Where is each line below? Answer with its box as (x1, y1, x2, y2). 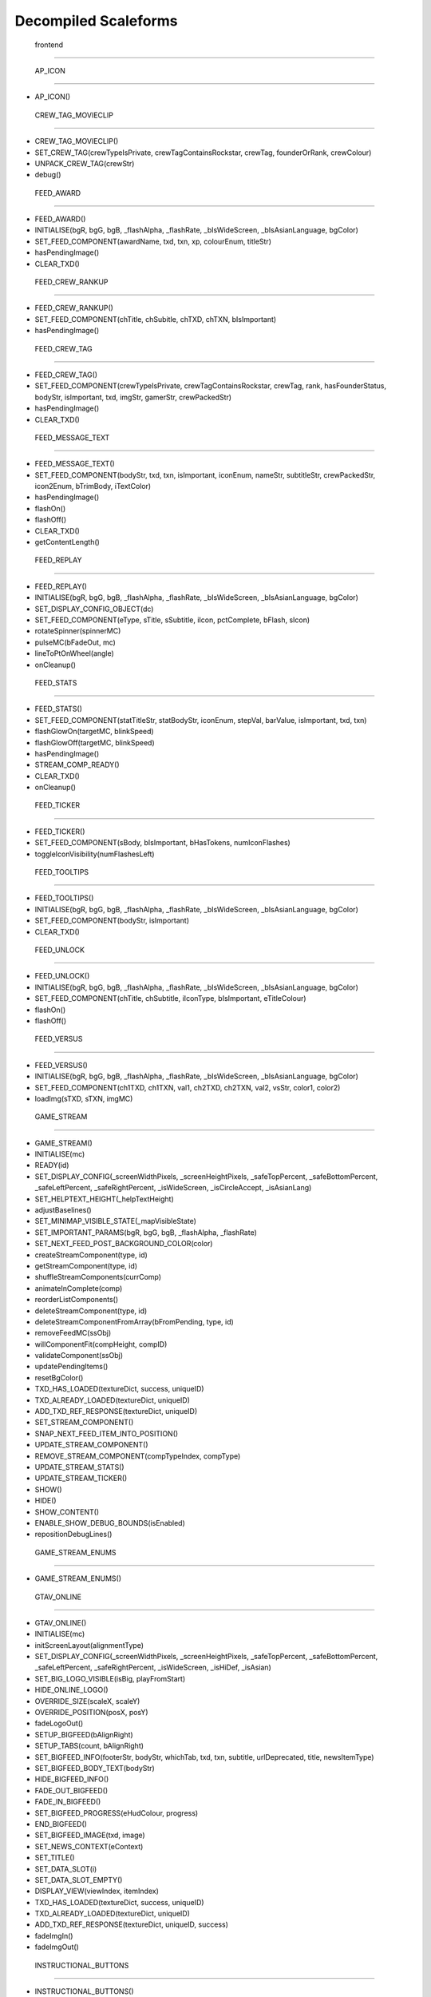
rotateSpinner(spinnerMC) (34, 626, 121, 636)
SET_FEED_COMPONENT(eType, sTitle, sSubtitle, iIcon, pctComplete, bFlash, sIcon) (34, 615, 310, 625)
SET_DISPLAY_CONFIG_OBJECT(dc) (34, 604, 154, 613)
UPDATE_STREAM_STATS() (34, 1463, 125, 1471)
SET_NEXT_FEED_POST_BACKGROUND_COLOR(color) (34, 1239, 213, 1249)
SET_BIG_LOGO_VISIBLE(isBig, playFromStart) (34, 1673, 186, 1683)
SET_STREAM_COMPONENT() (34, 1418, 134, 1427)
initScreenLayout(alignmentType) (34, 1640, 144, 1650)
